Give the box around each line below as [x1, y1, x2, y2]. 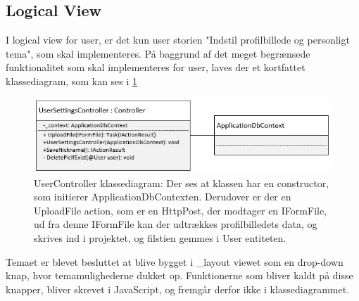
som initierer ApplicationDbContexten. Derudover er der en [34, 189, 291, 204]
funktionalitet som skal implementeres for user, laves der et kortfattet [6, 60, 306, 75]
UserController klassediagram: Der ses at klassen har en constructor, [34, 175, 329, 190]
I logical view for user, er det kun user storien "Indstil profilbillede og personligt [6, 32, 350, 47]
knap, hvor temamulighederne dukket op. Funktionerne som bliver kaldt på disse [6, 268, 353, 283]
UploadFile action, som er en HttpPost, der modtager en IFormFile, [34, 203, 327, 217]
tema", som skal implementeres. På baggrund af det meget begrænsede [6, 46, 310, 60]
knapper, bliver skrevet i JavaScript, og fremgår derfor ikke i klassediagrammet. [6, 281, 350, 296]
